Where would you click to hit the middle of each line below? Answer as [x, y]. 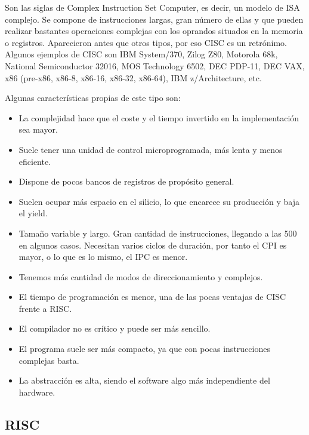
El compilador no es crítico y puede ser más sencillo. [115, 328]
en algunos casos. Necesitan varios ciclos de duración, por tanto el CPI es [153, 245]
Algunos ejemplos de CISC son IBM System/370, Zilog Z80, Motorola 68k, [141, 54]
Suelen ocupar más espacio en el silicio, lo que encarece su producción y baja [159, 201]
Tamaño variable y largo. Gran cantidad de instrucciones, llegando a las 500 [158, 233]
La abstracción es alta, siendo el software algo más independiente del [144, 380]
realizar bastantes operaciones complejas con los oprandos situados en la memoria [154, 31]
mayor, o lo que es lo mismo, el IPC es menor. [103, 257]
